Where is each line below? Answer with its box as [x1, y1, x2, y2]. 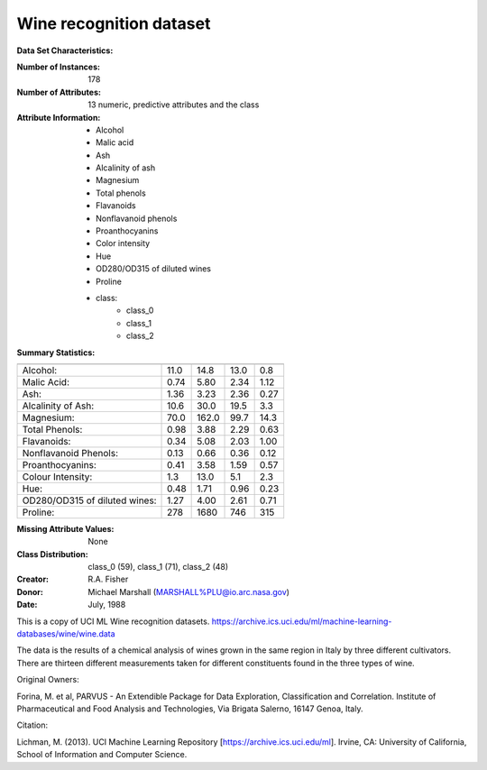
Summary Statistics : [16, 347, 96, 358]
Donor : [16, 586, 44, 597]
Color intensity [96, 238, 151, 249]
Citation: [16, 720, 49, 730]
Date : [16, 600, 38, 610]
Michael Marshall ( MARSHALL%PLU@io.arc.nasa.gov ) [87, 586, 290, 597]
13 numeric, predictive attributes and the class [87, 99, 260, 110]
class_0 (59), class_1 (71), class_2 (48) [87, 562, 229, 573]
